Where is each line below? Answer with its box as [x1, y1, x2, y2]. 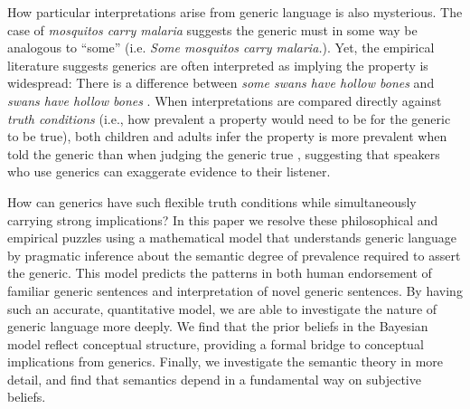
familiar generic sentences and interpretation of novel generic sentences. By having [7, 281, 463, 300]
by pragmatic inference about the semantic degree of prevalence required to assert [7, 245, 461, 264]
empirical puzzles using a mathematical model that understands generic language [7, 228, 457, 247]
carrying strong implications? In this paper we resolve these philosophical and [7, 210, 438, 229]
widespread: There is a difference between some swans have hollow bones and [7, 73, 435, 92]
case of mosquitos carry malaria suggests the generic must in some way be [7, 20, 418, 39]
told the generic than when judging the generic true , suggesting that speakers [7, 144, 440, 163]
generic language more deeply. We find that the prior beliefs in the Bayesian [7, 317, 428, 336]
